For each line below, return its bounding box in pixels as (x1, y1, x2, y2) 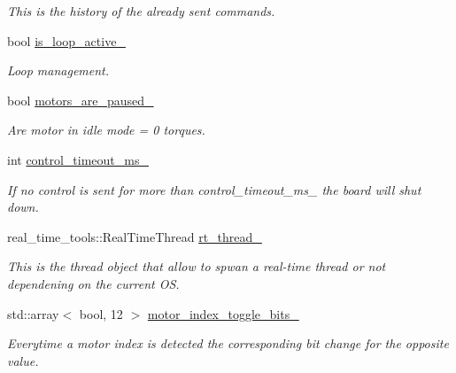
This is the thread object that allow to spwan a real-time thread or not (7, 257, 386, 276)
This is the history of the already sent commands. (7, 2, 275, 19)
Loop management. (7, 61, 110, 80)
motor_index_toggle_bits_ (147, 304, 299, 322)
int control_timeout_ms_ (7, 150, 149, 168)
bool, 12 (79, 304, 123, 322)
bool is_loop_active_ (7, 31, 126, 50)
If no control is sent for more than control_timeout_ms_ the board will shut (7, 180, 421, 198)
